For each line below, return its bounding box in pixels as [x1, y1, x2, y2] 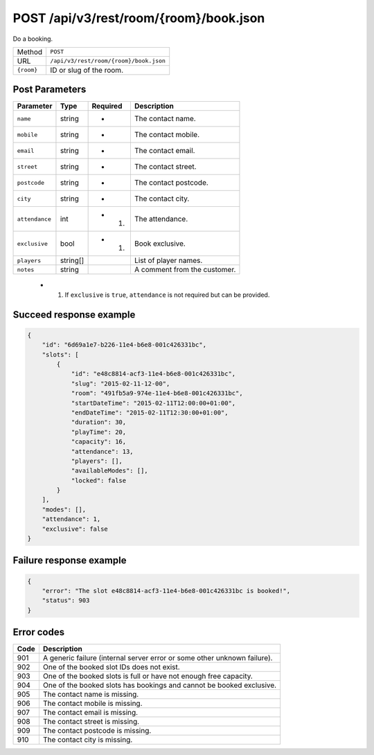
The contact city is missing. [42, 735, 133, 745]
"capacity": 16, [71, 438, 127, 446]
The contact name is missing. [42, 689, 139, 699]
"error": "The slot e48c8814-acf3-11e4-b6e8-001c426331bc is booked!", [42, 587, 291, 595]
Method [17, 47, 43, 57]
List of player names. [134, 256, 203, 266]
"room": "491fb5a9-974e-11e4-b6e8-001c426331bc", [71, 390, 243, 397]
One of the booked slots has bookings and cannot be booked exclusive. [42, 680, 277, 690]
